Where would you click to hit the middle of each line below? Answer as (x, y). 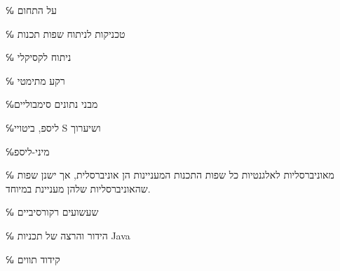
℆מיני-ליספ (28, 151)
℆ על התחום (32, 10)
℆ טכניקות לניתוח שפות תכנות (66, 33)
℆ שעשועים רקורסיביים (52, 212)
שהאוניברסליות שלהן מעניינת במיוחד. (78, 188)
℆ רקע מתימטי (35, 80)
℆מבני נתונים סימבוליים (52, 104)
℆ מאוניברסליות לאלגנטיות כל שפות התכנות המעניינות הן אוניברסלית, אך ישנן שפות (170, 175)
